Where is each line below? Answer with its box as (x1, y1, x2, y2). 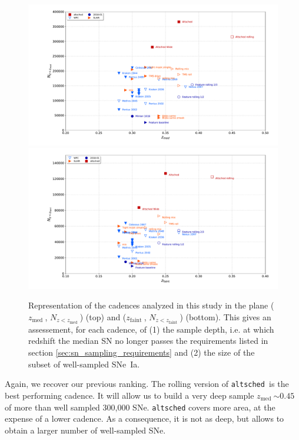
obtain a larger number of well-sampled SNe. (5, 423, 166, 436)
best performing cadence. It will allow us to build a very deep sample (5, 389, 254, 401)
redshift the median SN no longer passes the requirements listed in (28, 334, 268, 347)
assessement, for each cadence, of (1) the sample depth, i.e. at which (28, 323, 274, 335)
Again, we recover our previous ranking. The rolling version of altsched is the (5, 377, 289, 390)
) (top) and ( (79, 310, 127, 323)
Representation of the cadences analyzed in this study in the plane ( (28, 299, 274, 311)
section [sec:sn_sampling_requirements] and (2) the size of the (28, 346, 255, 359)
